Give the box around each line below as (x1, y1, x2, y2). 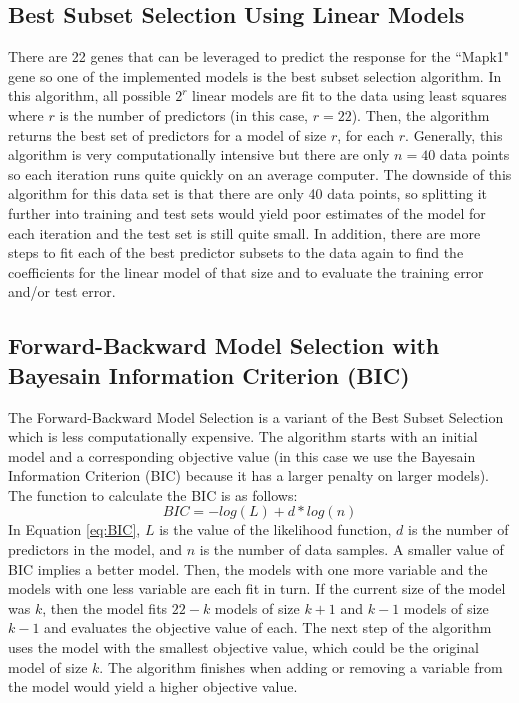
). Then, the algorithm (351, 104, 490, 125)
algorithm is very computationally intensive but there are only (8, 144, 390, 165)
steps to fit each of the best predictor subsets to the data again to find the (8, 242, 464, 263)
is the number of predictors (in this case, (59, 104, 309, 125)
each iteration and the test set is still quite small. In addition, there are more (8, 222, 481, 243)
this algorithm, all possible (8, 85, 171, 106)
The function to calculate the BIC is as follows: (8, 484, 298, 505)
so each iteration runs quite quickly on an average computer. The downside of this (8, 163, 512, 184)
